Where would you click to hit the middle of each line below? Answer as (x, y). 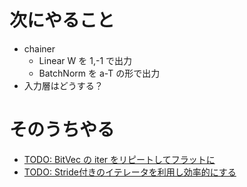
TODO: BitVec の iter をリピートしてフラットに (119, 159)
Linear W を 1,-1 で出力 (85, 60)
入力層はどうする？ (63, 85)
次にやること (62, 20)
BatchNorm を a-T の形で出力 (99, 73)
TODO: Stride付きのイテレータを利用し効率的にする (130, 172)
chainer (39, 48)
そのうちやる (62, 130)
